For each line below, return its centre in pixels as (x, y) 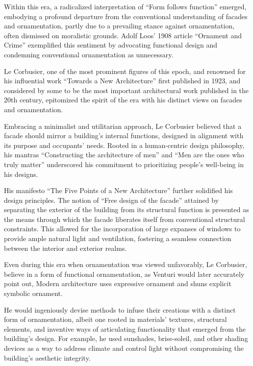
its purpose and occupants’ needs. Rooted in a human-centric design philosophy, (124, 145)
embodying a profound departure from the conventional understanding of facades (126, 16)
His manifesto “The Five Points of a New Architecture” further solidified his (118, 190)
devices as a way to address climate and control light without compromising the (124, 348)
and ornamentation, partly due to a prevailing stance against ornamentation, (119, 26)
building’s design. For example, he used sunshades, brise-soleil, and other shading (126, 338)
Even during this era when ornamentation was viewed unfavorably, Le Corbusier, (126, 264)
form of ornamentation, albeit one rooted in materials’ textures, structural (115, 319)
